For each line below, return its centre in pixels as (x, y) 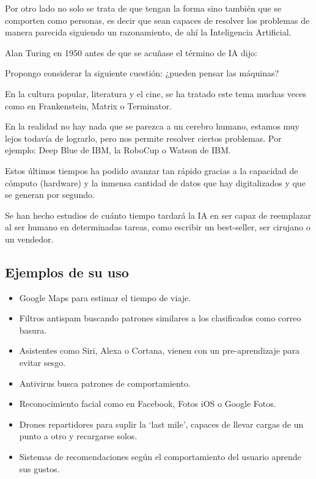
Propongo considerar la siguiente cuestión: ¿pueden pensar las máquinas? (142, 73)
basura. (33, 330)
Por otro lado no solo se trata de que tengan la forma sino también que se (143, 8)
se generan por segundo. (50, 195)
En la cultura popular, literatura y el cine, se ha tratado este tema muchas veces (156, 93)
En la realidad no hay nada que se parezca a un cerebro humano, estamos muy (152, 126)
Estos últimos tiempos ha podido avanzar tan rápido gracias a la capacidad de (152, 170)
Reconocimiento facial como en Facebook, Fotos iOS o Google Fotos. (148, 404)
